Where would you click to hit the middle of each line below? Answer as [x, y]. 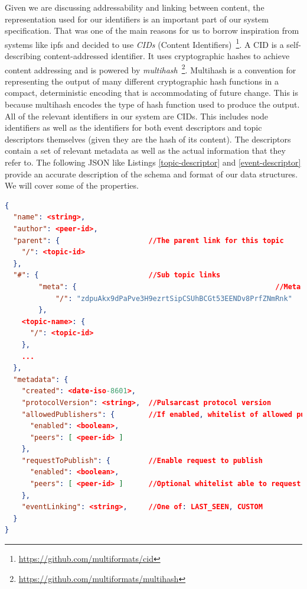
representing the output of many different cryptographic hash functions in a [142, 81]
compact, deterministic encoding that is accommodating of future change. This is [151, 93]
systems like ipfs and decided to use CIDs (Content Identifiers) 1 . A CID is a [144, 43]
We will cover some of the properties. [72, 185]
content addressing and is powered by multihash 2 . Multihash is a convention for [151, 69]
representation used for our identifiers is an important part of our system [137, 19]
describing [23, 56]
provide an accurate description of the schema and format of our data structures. [151, 174]
